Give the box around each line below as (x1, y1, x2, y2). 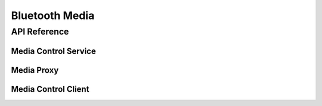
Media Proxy (11, 65, 59, 75)
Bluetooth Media (11, 9, 95, 22)
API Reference (11, 26, 69, 37)
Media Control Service (11, 46, 97, 56)
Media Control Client (11, 84, 89, 94)
